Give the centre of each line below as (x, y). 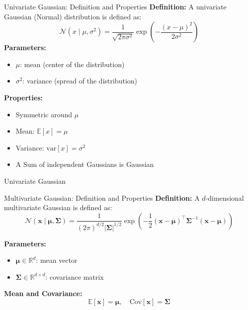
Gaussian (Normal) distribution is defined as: (73, 16)
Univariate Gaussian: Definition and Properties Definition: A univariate (115, 6)
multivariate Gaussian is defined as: (58, 207)
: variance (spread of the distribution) (80, 81)
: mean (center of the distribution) (72, 64)
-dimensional (225, 197)
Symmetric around (44, 114)
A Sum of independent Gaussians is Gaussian (85, 164)
